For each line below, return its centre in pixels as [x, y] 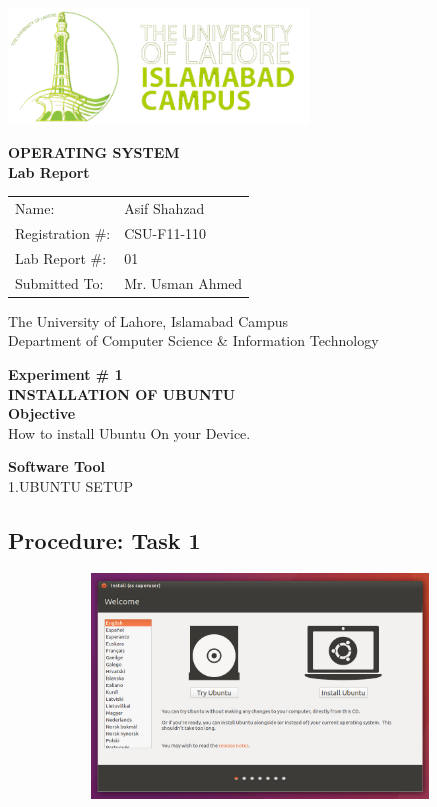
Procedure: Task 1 [104, 539]
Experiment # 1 [65, 373]
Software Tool [56, 466]
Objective [42, 413]
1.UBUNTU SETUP [71, 485]
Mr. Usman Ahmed [183, 282]
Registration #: [63, 232]
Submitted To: [59, 282]
